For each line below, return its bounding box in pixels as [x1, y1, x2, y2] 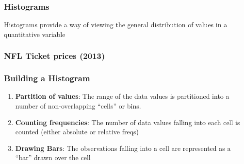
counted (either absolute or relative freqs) [15, 127, 139, 137]
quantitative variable [4, 29, 65, 39]
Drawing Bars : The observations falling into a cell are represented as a [15, 143, 231, 153]
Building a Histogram [4, 72, 90, 84]
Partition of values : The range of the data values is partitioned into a [15, 91, 229, 101]
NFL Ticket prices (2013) [4, 50, 105, 62]
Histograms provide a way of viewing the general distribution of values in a [4, 19, 228, 30]
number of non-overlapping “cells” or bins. [15, 101, 141, 111]
